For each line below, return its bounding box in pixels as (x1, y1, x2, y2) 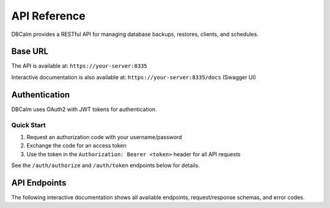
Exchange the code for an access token (26, 142, 127, 149)
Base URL (11, 46, 49, 57)
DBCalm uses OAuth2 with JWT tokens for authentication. (11, 106, 157, 113)
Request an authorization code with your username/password (26, 133, 182, 140)
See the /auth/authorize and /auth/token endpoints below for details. (11, 162, 200, 169)
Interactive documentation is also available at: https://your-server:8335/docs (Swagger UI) (11, 73, 257, 81)
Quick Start (11, 121, 46, 129)
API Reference (11, 9, 86, 23)
